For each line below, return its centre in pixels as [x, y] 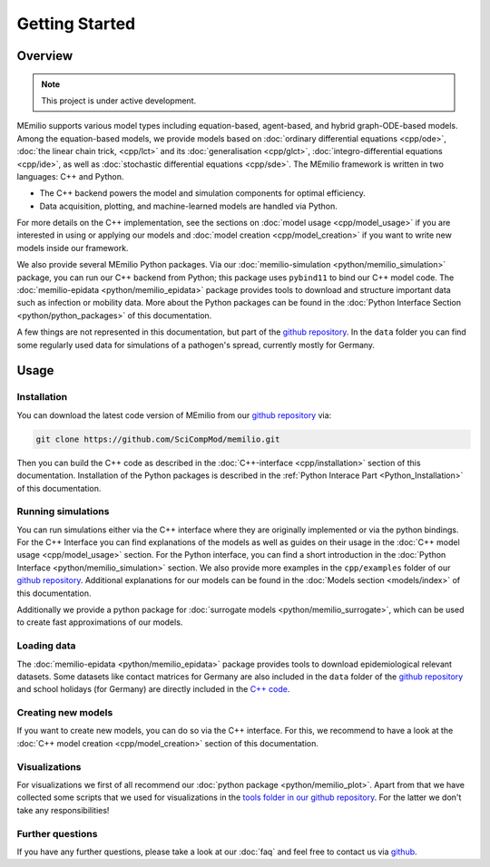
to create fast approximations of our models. [100, 622]
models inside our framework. [73, 248]
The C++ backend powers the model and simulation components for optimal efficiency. [203, 193]
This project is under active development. [119, 101]
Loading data [46, 646]
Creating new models [65, 713]
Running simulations [63, 511]
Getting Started [76, 24]
